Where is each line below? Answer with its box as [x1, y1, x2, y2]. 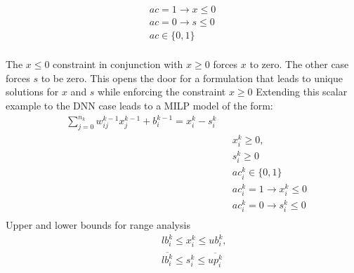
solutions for [6, 84, 59, 99]
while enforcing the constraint [98, 84, 226, 99]
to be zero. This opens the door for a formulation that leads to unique [41, 70, 343, 85]
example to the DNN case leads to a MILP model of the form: [6, 98, 273, 112]
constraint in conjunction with [53, 57, 183, 72]
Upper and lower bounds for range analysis [6, 218, 190, 232]
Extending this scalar [256, 84, 348, 99]
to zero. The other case [249, 57, 349, 72]
